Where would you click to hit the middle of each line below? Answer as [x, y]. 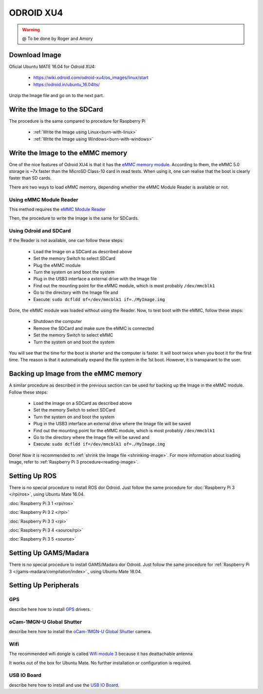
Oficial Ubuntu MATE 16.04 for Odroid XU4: [52, 66]
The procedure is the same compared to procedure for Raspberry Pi [77, 121]
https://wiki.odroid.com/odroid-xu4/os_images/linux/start [91, 77]
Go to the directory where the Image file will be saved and [91, 437]
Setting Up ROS [33, 476]
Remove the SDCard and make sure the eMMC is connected [94, 328]
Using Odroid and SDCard [40, 231]
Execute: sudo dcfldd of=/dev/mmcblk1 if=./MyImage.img [99, 299]
